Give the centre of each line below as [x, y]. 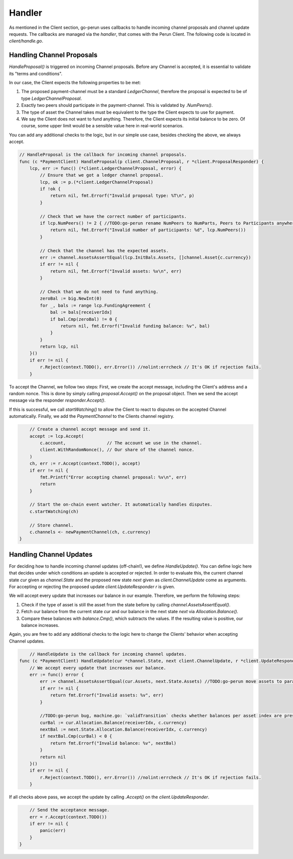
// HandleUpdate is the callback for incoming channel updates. [108, 654]
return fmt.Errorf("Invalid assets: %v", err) [107, 695]
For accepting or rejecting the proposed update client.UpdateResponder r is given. [92, 587]
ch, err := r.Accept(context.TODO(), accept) [85, 464]
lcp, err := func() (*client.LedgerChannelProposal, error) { [105, 168]
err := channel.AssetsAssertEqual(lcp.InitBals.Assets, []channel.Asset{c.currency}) [146, 257]
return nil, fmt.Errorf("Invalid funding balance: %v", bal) [135, 326]
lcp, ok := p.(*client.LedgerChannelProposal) [96, 182]
